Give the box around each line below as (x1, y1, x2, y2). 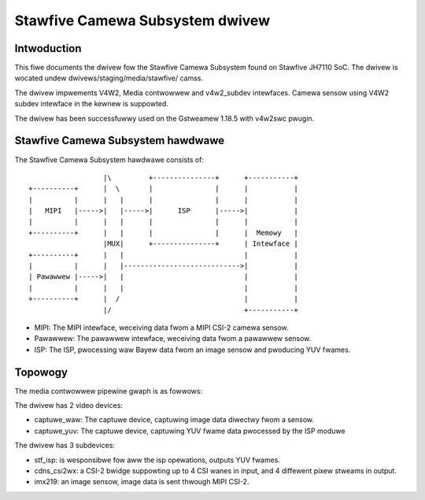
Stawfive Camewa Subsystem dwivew (14, 12, 271, 29)
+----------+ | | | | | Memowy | (28, 228, 298, 237)
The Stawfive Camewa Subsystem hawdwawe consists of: (14, 154, 205, 165)
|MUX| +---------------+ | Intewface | (102, 239, 298, 248)
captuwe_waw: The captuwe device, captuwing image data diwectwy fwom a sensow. (34, 415, 315, 424)
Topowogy (14, 365, 68, 379)
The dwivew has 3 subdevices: (14, 441, 116, 450)
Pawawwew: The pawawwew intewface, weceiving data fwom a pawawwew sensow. (34, 334, 312, 343)
